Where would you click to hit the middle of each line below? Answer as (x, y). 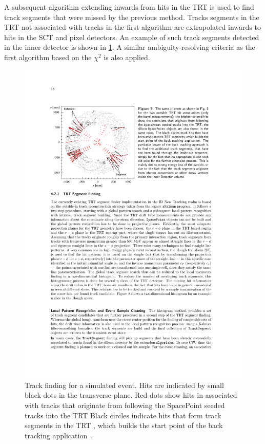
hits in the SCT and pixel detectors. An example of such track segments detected (132, 37)
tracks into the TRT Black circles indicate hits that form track (123, 415)
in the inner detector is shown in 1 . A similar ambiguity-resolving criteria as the (130, 47)
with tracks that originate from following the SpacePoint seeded (125, 405)
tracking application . (59, 435)
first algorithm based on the (48, 57)
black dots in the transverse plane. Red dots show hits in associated (131, 395)
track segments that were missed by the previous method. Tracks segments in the (132, 17)
